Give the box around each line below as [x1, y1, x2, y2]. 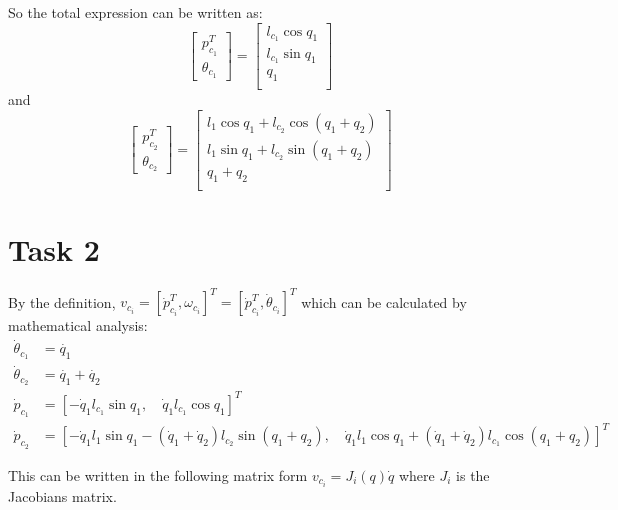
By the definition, [8, 291, 116, 312]
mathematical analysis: [8, 315, 148, 336]
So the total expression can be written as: [8, 2, 263, 22]
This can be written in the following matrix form [8, 464, 308, 485]
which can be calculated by [301, 291, 467, 312]
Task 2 [8, 228, 100, 269]
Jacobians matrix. [8, 485, 117, 506]
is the [456, 464, 490, 485]
